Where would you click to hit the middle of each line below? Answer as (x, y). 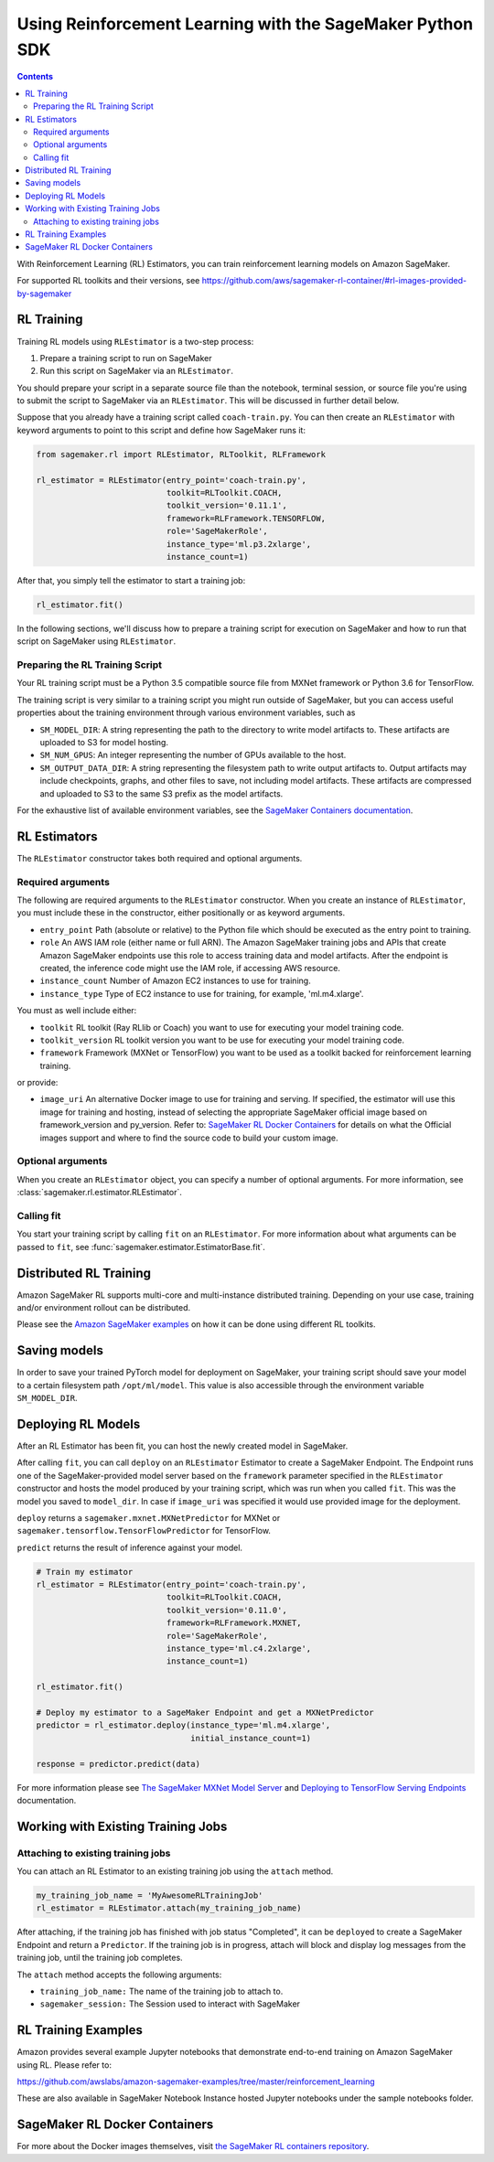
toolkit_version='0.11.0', (226, 1610)
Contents (35, 77)
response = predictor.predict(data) (118, 1764)
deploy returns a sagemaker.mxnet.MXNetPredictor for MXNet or (149, 1517)
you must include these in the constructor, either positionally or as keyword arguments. (181, 913)
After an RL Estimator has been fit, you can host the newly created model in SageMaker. (183, 1446)
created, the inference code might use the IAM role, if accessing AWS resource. (190, 968)
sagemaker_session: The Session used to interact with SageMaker (170, 2004)
